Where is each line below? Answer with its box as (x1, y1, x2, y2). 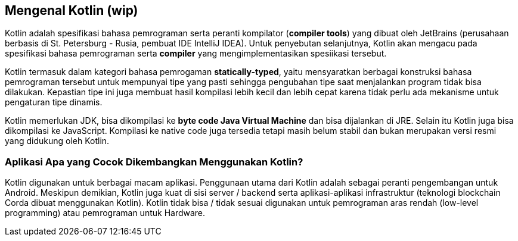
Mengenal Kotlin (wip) (5, 3, 138, 18)
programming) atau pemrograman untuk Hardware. (5, 208, 206, 218)
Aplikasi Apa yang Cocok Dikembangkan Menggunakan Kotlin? (5, 155, 303, 168)
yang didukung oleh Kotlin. (5, 136, 110, 146)
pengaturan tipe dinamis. (5, 97, 103, 108)
